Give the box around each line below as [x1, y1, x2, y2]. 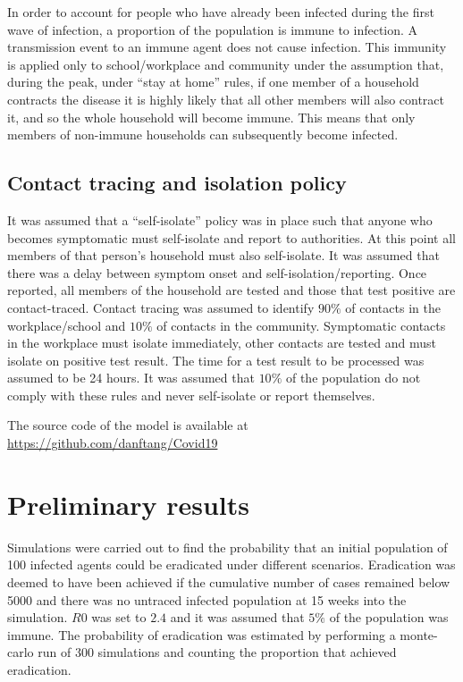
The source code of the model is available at [7, 416, 248, 434]
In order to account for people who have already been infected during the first [7, 3, 434, 21]
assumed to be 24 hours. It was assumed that [7, 368, 255, 387]
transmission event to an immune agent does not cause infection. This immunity [7, 38, 447, 56]
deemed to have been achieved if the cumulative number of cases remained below [7, 572, 450, 591]
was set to [91, 608, 147, 627]
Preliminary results [7, 485, 249, 522]
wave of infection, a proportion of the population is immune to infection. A [7, 20, 418, 38]
